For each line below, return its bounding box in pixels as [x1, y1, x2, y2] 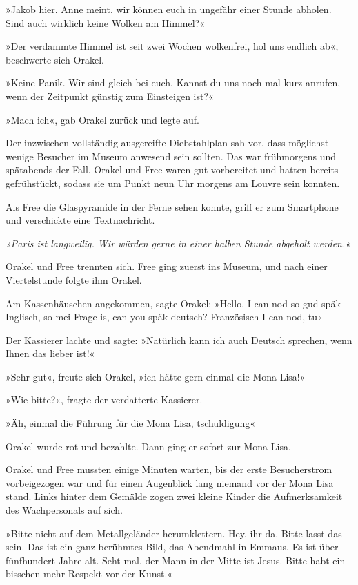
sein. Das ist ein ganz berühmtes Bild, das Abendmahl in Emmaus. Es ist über [6, 539, 339, 554]
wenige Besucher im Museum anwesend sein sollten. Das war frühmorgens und [6, 148, 336, 163]
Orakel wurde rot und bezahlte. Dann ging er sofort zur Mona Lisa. [6, 439, 291, 453]
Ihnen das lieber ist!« [6, 346, 95, 361]
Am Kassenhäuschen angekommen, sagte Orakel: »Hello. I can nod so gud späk [6, 296, 341, 310]
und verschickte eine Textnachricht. [6, 213, 155, 227]
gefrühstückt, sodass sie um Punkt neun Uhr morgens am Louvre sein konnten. [6, 175, 340, 190]
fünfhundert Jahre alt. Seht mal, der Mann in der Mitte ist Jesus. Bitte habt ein [6, 553, 346, 567]
